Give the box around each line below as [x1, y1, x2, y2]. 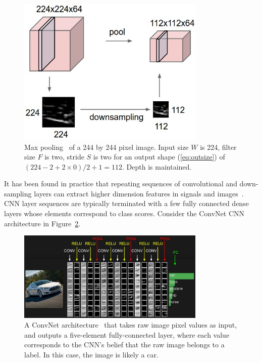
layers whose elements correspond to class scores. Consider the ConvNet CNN [4, 208, 245, 219]
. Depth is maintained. [122, 161, 192, 172]
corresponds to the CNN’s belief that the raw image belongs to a [24, 339, 225, 350]
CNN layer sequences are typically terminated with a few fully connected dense [4, 198, 249, 209]
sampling [4, 188, 32, 198]
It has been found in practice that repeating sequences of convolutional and [4, 178, 237, 189]
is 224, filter [200, 141, 237, 152]
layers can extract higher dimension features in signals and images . [34, 188, 244, 198]
